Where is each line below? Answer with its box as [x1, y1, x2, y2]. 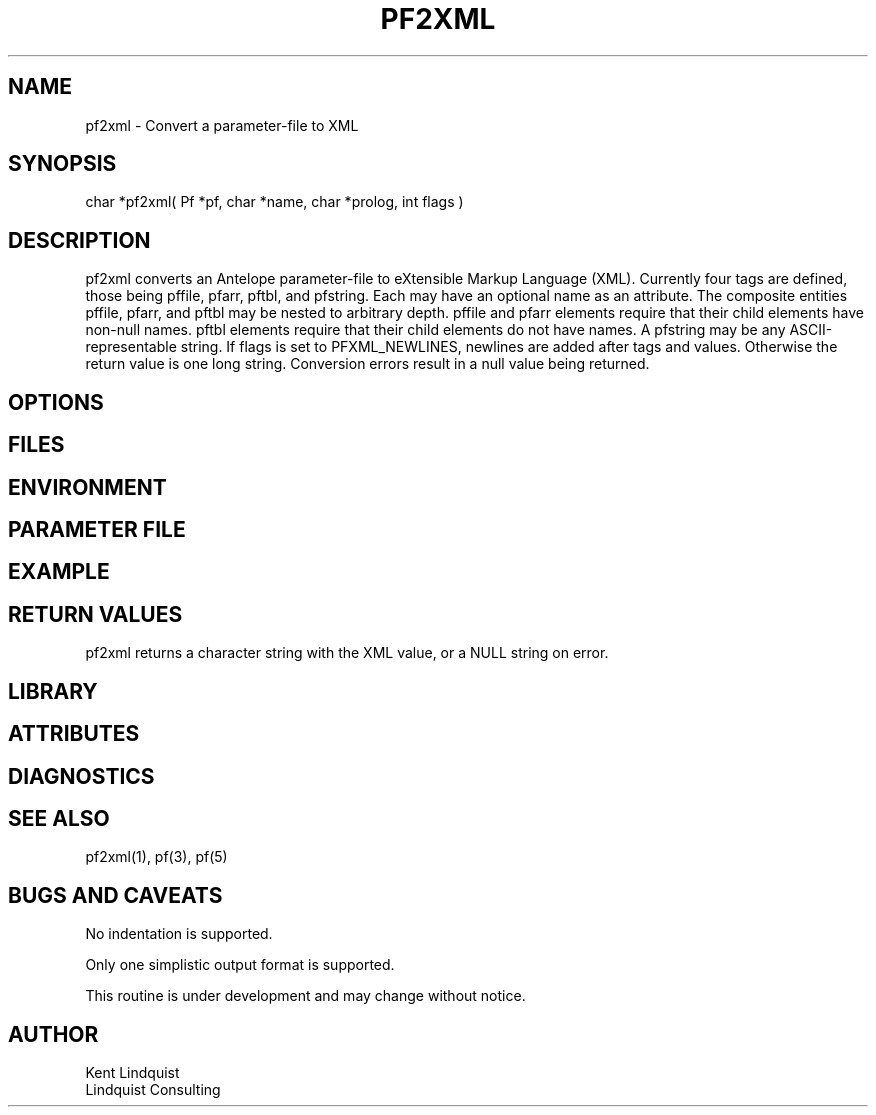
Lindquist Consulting [85, 1081, 221, 1099]
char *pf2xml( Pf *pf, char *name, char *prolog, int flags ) [85, 193, 464, 211]
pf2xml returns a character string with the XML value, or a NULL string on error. [85, 644, 609, 662]
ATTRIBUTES [8, 721, 140, 747]
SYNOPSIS [8, 151, 117, 177]
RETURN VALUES [8, 601, 183, 627]
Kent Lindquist [85, 1064, 180, 1082]
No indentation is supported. [85, 925, 273, 943]
